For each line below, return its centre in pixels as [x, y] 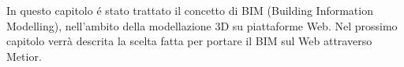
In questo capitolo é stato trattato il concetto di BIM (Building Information [190, 10]
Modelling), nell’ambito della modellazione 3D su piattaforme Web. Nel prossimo [202, 25]
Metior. [24, 56]
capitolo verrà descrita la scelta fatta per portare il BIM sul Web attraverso [189, 41]
